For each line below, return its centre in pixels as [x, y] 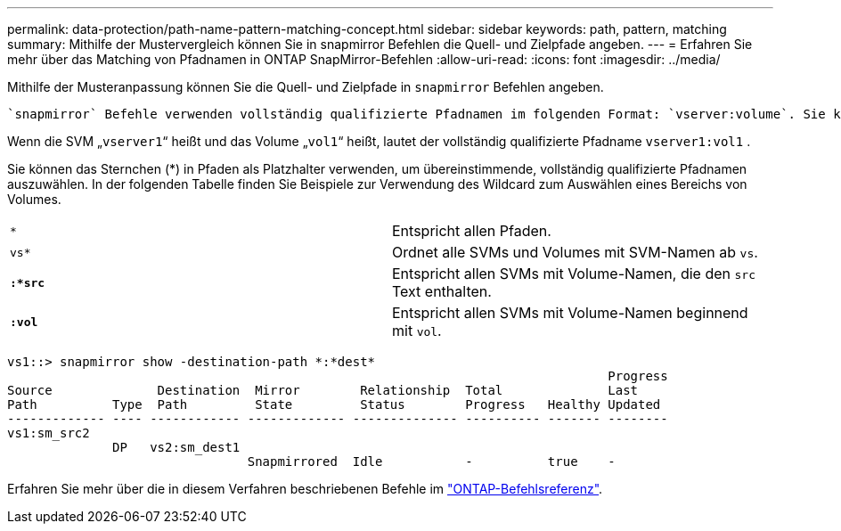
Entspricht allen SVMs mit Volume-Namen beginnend [570, 313]
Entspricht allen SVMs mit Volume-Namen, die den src [574, 274]
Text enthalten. [442, 291]
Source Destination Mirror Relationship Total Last [323, 390]
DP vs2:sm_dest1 [176, 447]
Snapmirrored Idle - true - [431, 462]
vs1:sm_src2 [49, 433]
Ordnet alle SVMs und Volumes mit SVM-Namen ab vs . [575, 252]
